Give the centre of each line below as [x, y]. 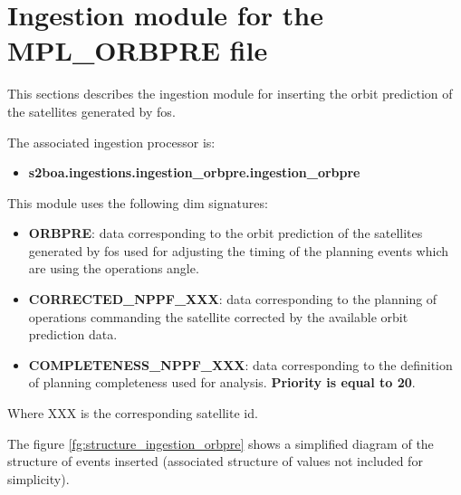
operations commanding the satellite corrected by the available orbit [218, 316]
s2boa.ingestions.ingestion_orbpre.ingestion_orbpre [194, 172]
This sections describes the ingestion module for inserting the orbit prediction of [230, 94]
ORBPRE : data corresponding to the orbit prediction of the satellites [226, 233]
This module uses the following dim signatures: [138, 202]
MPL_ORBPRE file [138, 50]
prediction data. [73, 334]
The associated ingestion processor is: [111, 142]
